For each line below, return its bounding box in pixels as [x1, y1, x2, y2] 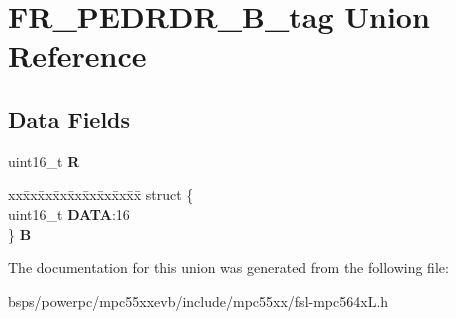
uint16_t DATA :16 [8, 203, 130, 224]
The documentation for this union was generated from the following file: [8, 257, 449, 278]
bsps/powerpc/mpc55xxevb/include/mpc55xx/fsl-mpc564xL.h [8, 290, 389, 311]
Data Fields [8, 103, 131, 134]
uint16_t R [8, 150, 80, 171]
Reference [8, 35, 147, 76]
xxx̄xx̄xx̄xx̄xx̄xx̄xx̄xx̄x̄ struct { [8, 184, 194, 205]
